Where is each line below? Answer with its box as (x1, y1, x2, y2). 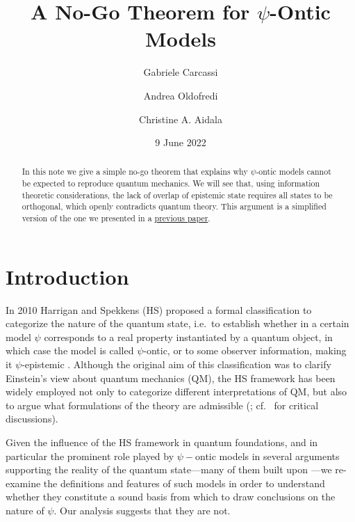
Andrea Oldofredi (143, 88, 218, 102)
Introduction (6, 262, 129, 290)
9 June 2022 (155, 135, 206, 150)
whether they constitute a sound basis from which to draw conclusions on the (6, 489, 336, 504)
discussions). (6, 411, 58, 426)
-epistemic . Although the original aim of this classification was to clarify (22, 357, 331, 372)
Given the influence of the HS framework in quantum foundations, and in (6, 435, 318, 450)
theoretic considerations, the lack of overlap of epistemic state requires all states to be (22, 189, 333, 200)
